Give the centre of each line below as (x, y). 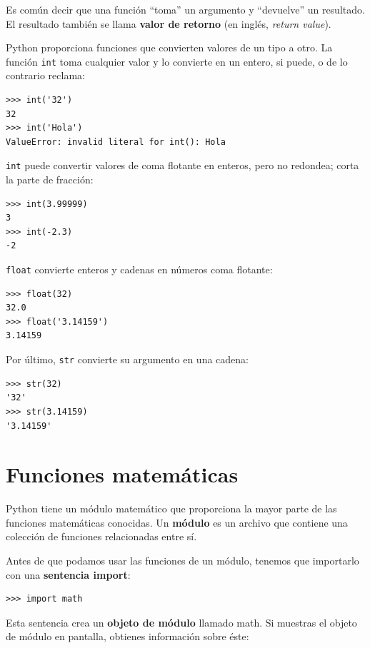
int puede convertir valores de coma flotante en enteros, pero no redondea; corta (182, 165)
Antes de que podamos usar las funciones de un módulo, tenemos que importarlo (182, 560)
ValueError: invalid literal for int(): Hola (116, 142)
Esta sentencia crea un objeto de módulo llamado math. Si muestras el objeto (181, 622)
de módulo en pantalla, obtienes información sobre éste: (127, 636)
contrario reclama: (45, 75)
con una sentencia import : (68, 574)
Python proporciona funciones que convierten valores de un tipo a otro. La (169, 47)
